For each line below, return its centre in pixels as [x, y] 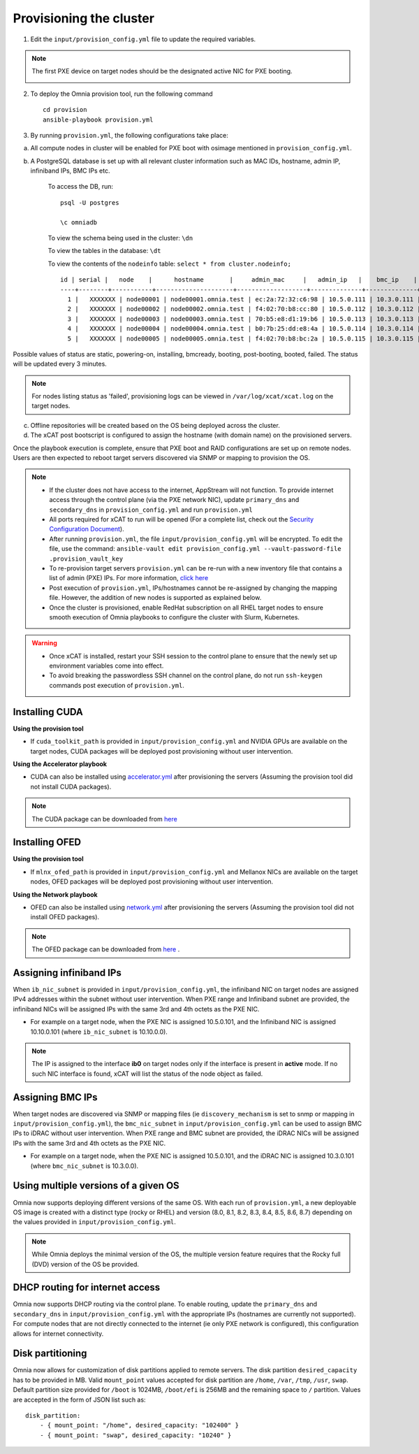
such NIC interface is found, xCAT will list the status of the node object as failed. [147, 1074]
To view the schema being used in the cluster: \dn [120, 238]
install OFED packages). [65, 917]
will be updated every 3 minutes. [60, 364]
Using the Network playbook [55, 894]
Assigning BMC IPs [55, 1097]
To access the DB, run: [81, 187]
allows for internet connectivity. [58, 1333]
